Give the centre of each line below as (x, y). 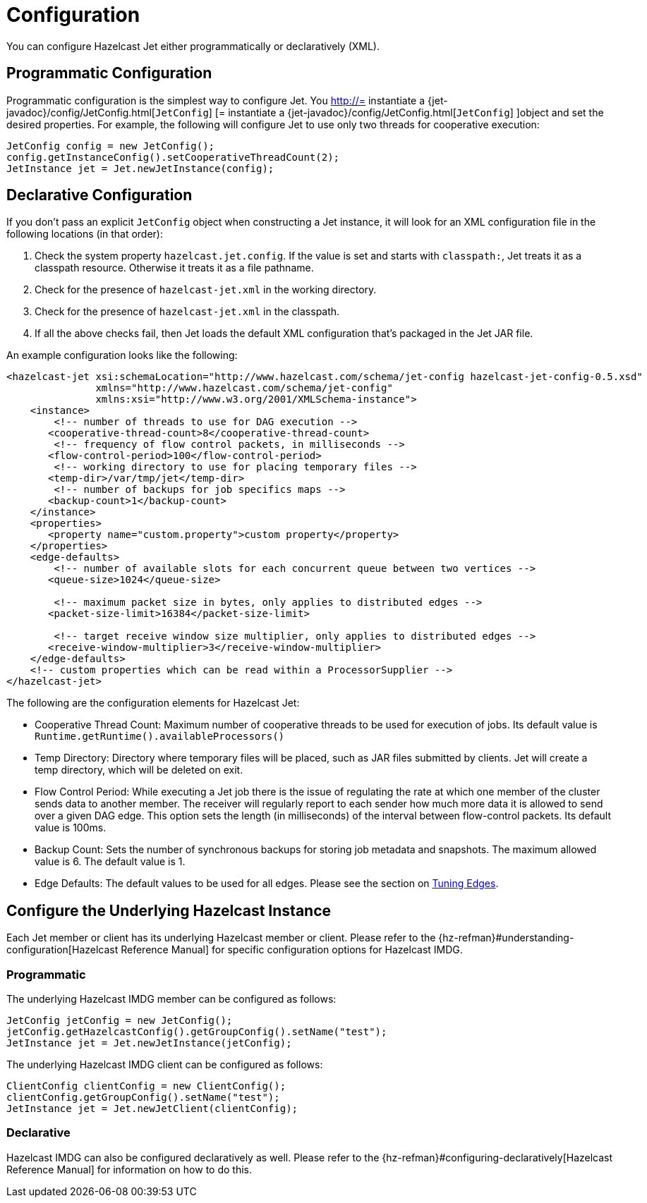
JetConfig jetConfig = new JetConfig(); (120, 1021)
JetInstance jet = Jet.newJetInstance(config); (140, 168)
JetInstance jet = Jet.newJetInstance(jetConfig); (149, 1043)
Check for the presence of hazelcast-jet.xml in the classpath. (187, 312)
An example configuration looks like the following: (122, 355)
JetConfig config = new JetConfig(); (111, 146)
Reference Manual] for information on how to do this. (129, 1169)
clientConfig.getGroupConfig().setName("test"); (143, 1098)
